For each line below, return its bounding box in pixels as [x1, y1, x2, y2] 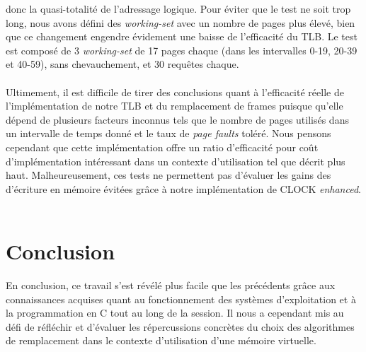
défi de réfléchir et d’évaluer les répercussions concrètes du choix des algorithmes [6, 319, 355, 334]
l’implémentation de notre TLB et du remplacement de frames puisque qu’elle [6, 98, 343, 113]
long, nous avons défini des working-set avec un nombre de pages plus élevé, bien [6, 15, 355, 30]
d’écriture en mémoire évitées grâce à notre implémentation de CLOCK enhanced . [6, 181, 361, 196]
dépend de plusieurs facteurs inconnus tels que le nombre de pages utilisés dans [6, 112, 349, 127]
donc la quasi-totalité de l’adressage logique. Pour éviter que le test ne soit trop [6, 1, 351, 16]
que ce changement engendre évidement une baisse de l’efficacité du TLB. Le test [6, 29, 358, 44]
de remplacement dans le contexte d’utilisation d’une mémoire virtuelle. [6, 333, 316, 348]
